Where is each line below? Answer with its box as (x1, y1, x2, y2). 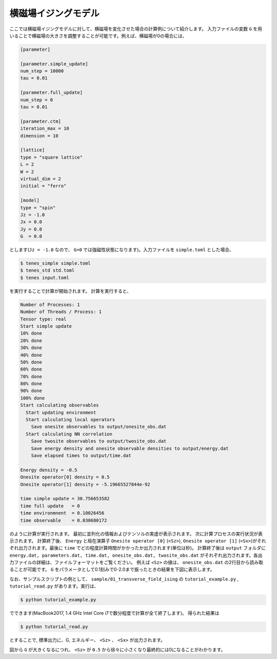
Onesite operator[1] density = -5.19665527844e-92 (20, 481, 151, 487)
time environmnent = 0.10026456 (20, 510, 105, 516)
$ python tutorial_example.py (20, 597, 96, 603)
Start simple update (20, 323, 72, 329)
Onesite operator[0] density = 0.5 (20, 474, 110, 480)
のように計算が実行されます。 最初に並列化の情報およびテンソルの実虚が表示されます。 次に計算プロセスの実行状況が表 (9, 531, 263, 537)
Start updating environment (26, 409, 96, 416)
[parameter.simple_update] (20, 61, 88, 67)
